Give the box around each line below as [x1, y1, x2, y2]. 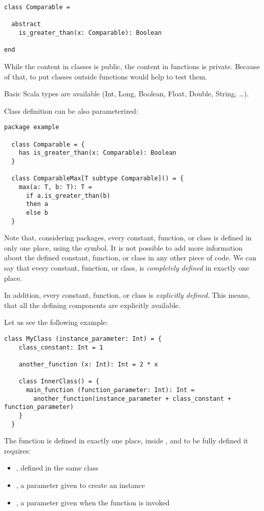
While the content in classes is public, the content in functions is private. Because [4, 60, 260, 71]
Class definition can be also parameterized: [4, 105, 139, 116]
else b [26, 209, 48, 216]
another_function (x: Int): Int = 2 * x [18, 360, 158, 368]
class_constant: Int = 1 [18, 343, 103, 351]
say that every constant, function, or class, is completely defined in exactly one [4, 262, 249, 273]
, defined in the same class [16, 462, 99, 473]
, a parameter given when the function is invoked [16, 497, 170, 507]
